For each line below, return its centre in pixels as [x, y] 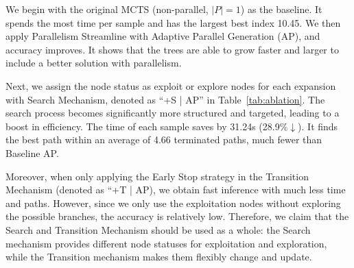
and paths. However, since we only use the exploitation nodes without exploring [173, 203]
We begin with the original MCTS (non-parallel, [107, 9]
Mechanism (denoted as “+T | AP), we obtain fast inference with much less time [176, 190]
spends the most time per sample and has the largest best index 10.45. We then [173, 22]
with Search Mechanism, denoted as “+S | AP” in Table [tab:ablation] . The [165, 99]
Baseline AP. [32, 153]
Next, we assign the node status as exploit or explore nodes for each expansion [171, 85]
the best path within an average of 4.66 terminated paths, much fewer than [164, 139]
